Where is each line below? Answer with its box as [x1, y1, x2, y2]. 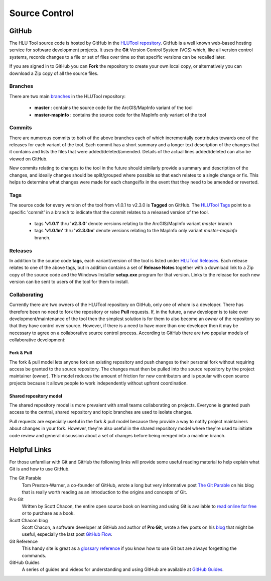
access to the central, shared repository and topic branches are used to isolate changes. [9, 409, 193, 415]
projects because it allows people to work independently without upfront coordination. [9, 380, 188, 386]
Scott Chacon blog [9, 517, 48, 523]
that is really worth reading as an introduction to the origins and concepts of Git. [22, 489, 188, 495]
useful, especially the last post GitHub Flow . [22, 531, 112, 537]
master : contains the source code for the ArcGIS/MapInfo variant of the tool [34, 105, 193, 111]
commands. [22, 552, 47, 558]
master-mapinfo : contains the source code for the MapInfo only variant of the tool [34, 112, 206, 118]
